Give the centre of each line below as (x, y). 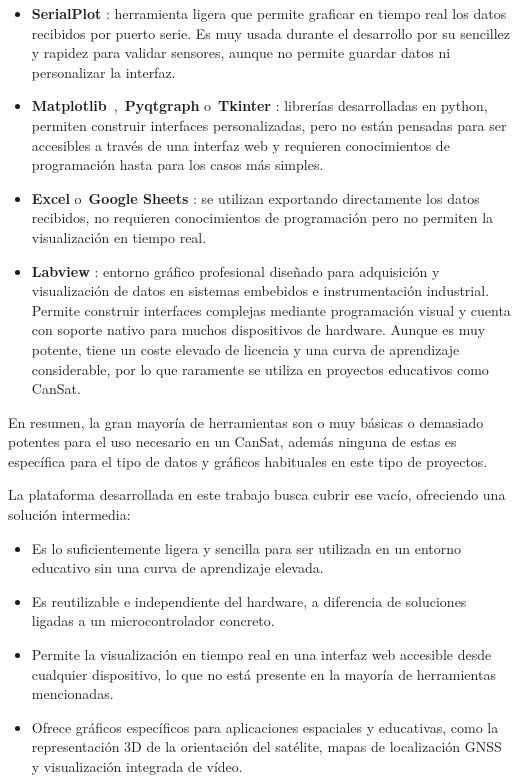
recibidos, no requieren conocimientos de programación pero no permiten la (262, 217)
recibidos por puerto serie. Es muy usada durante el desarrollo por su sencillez (271, 32)
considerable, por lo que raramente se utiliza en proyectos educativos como (260, 368)
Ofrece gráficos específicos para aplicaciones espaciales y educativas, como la (265, 726)
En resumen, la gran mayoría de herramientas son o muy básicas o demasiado (246, 421)
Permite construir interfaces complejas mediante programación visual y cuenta (271, 309)
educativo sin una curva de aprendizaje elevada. (177, 567)
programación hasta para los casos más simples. (177, 164)
